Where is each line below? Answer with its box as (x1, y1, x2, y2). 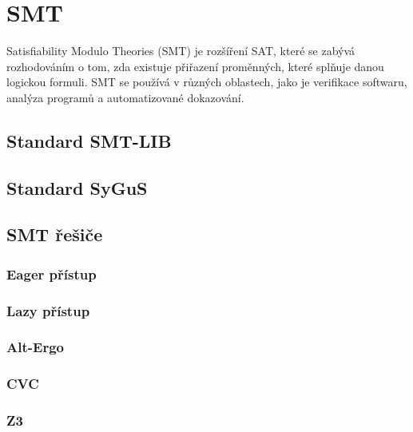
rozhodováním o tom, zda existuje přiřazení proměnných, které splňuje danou (6, 57, 384, 74)
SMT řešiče (6, 222, 103, 247)
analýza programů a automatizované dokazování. (6, 89, 244, 105)
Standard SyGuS (6, 175, 148, 200)
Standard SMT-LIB (6, 128, 172, 153)
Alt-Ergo (6, 337, 64, 357)
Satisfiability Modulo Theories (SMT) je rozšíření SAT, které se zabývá (6, 42, 355, 59)
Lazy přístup (6, 300, 90, 320)
